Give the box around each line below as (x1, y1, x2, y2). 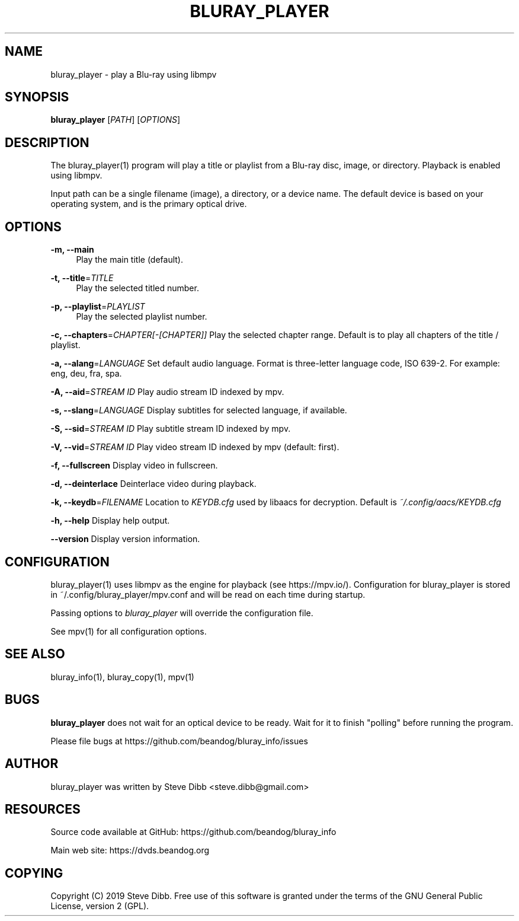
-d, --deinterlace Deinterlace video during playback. (50, 479, 257, 489)
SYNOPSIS (5, 90, 69, 105)
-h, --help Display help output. (50, 515, 170, 526)
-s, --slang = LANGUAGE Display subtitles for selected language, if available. (50, 405, 347, 416)
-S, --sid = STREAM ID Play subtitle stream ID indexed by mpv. (50, 423, 291, 434)
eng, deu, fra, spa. (50, 368, 122, 379)
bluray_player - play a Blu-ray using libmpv (50, 69, 217, 79)
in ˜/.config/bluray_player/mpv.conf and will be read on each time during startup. (50, 589, 366, 600)
